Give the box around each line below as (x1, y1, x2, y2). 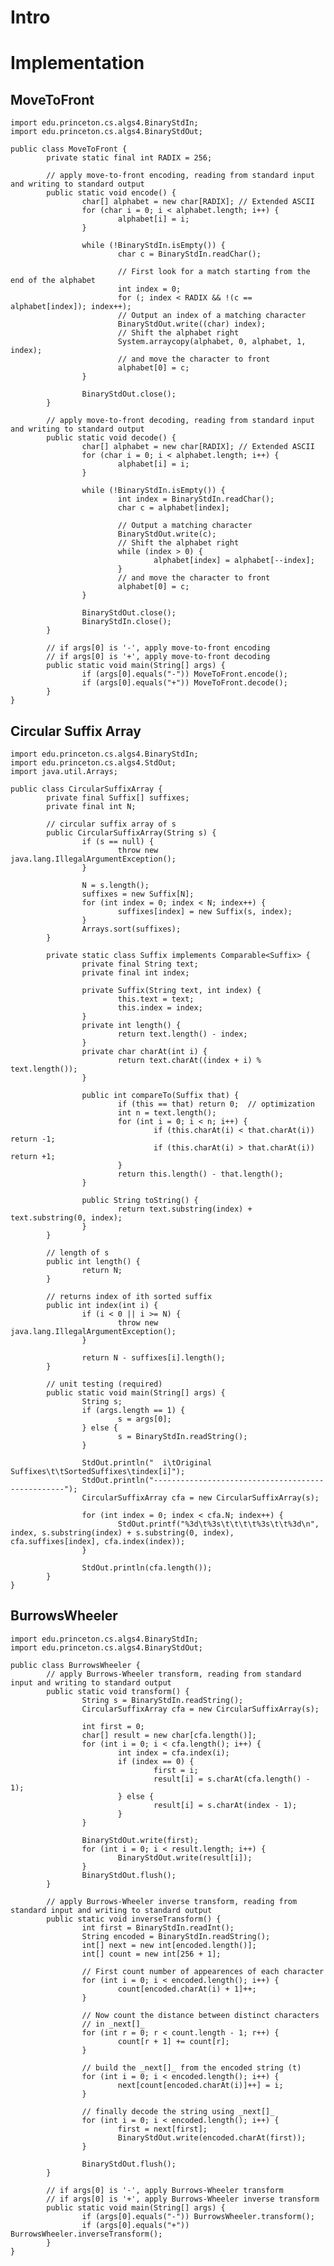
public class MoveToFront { (10, 144, 128, 155)
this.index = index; (117, 1003, 203, 1013)
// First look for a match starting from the (117, 267, 311, 277)
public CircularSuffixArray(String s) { (46, 828, 217, 838)
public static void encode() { (46, 188, 177, 198)
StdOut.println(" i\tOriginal (81, 1458, 213, 1468)
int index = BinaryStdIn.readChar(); (117, 494, 275, 505)
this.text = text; (117, 994, 195, 1004)
